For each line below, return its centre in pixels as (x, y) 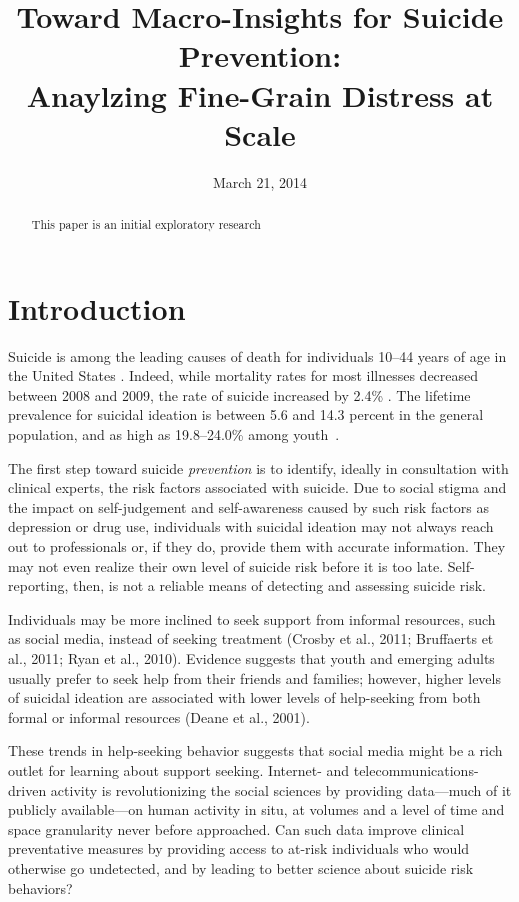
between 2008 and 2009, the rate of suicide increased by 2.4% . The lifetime (239, 394)
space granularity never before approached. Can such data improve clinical (236, 828)
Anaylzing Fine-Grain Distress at (260, 94)
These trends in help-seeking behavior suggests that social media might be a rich (255, 750)
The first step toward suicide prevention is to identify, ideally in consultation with (258, 467)
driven (27, 789)
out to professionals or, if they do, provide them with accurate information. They (257, 546)
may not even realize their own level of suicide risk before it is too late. (226, 565)
